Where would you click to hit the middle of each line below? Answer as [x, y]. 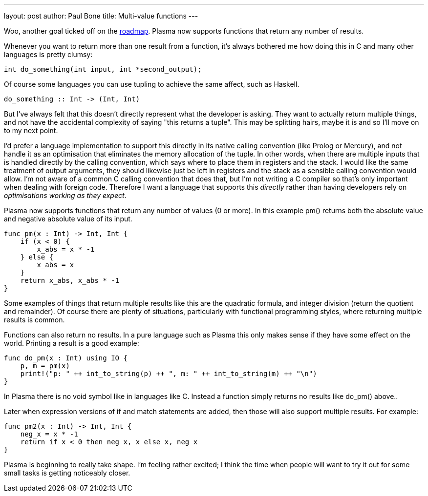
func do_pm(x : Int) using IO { [66, 358]
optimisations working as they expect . [65, 195]
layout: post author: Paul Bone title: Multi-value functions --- [101, 16]
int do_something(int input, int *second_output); [103, 69]
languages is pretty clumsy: [48, 54]
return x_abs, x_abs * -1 [70, 280]
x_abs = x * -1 [66, 249]
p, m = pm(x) [45, 366]
